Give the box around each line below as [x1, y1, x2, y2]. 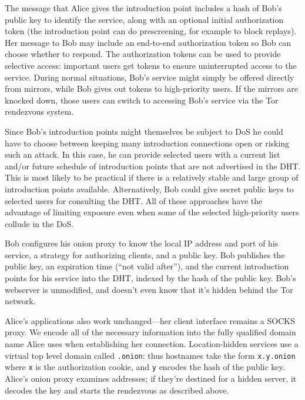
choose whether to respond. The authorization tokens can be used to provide [5, 48, 281, 60]
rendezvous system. [5, 105, 74, 118]
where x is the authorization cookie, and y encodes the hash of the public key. [5, 361, 285, 373]
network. [5, 295, 36, 307]
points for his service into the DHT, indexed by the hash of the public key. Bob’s [5, 272, 296, 284]
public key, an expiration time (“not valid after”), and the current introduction [5, 260, 289, 272]
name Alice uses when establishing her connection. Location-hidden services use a [5, 338, 299, 350]
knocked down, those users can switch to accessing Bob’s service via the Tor [5, 94, 279, 106]
